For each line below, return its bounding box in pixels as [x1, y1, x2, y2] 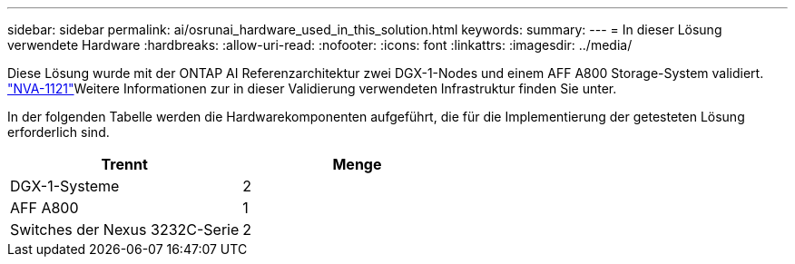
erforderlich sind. [7, 124, 110, 140]
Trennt [101, 155, 148, 173]
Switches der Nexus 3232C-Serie [10, 220, 240, 239]
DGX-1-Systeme [10, 177, 120, 195]
